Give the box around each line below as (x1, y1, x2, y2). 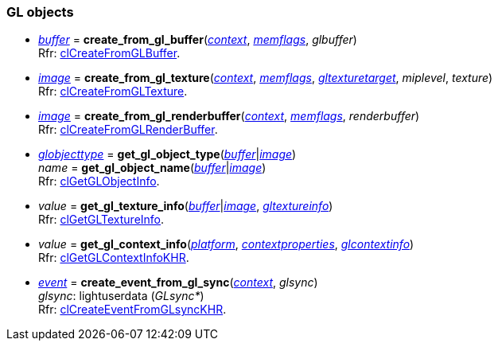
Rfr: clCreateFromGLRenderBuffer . (38, 123, 218, 137)
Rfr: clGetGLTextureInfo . (38, 212, 165, 227)
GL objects (6, 4, 74, 20)
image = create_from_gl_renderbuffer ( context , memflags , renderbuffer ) (38, 109, 420, 123)
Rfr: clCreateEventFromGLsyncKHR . (38, 302, 227, 317)
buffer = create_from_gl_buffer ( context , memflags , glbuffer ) (38, 33, 357, 47)
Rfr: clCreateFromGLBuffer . (38, 46, 181, 60)
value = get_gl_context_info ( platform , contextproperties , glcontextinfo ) (38, 237, 414, 251)
